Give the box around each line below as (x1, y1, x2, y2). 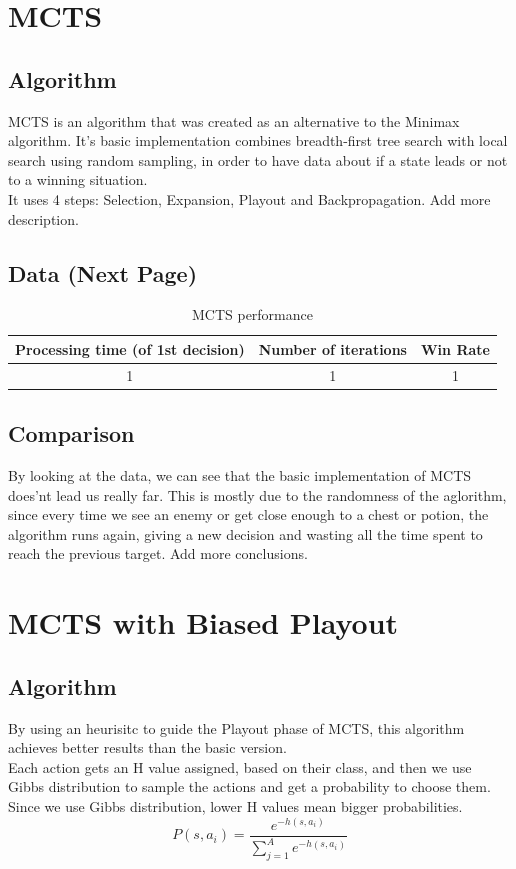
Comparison (8, 418, 135, 449)
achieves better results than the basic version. (8, 737, 287, 758)
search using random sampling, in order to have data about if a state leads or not (8, 149, 508, 170)
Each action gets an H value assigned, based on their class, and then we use (8, 756, 472, 777)
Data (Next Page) (8, 257, 198, 288)
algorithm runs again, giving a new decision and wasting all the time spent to (8, 523, 483, 544)
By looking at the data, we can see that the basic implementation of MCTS (8, 465, 472, 486)
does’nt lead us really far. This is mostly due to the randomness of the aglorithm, (8, 484, 507, 505)
